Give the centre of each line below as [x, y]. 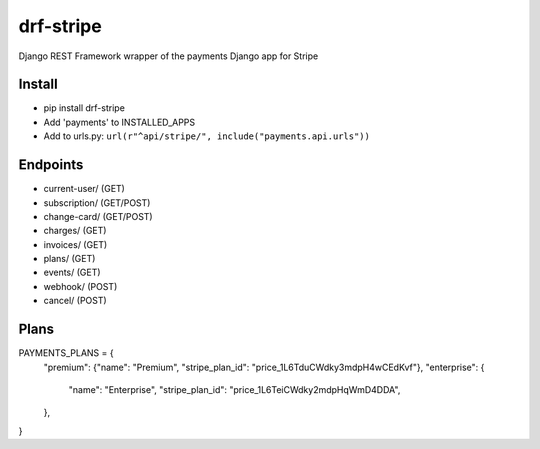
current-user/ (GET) [84, 189]
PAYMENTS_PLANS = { [66, 353]
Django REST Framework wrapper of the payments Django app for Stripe [168, 56]
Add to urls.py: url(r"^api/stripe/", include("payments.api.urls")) [206, 136]
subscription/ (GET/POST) [97, 202]
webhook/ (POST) [80, 286]
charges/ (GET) [75, 231]
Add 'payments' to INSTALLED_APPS [119, 122]
